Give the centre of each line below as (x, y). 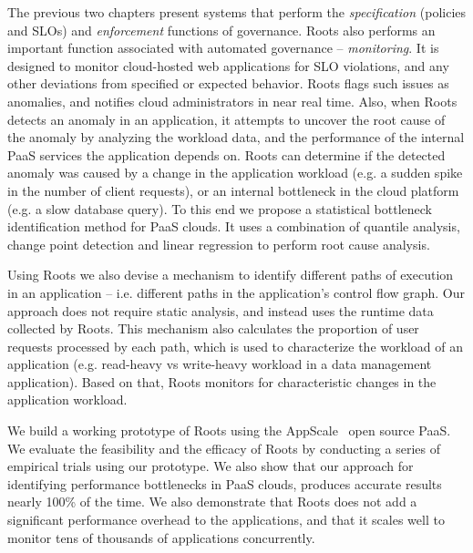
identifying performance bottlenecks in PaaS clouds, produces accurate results (225, 483)
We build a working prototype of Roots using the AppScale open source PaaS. (229, 430)
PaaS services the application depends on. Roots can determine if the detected (226, 154)
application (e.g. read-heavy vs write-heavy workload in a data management (220, 364)
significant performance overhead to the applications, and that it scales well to (226, 520)
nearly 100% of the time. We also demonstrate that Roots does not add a (212, 502)
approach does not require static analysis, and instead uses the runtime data (221, 310)
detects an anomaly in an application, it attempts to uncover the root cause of (226, 119)
